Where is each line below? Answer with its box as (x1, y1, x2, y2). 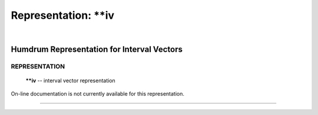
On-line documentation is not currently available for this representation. (11, 90, 185, 97)
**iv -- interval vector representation (25, 77, 116, 84)
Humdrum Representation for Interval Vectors (11, 45, 183, 55)
